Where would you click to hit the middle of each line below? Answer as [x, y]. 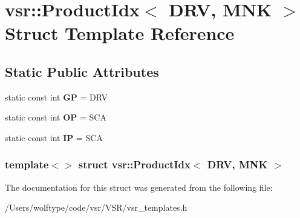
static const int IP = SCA [54, 137]
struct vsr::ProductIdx [134, 164]
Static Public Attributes [82, 71]
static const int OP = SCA [56, 117]
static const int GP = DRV [57, 97]
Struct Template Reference [120, 33]
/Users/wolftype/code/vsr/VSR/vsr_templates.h [96, 207]
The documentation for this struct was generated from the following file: [139, 187]
